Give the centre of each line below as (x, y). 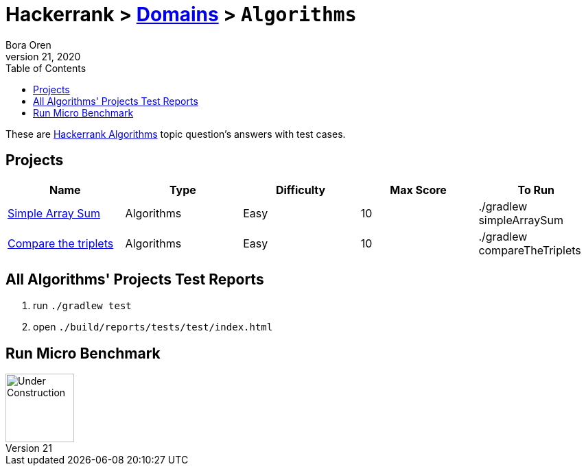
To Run (536, 190)
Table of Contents (46, 68)
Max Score (418, 190)
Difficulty (301, 190)
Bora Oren (28, 45)
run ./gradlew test (82, 306)
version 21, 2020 (43, 56)
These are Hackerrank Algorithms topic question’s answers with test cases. (176, 134)
